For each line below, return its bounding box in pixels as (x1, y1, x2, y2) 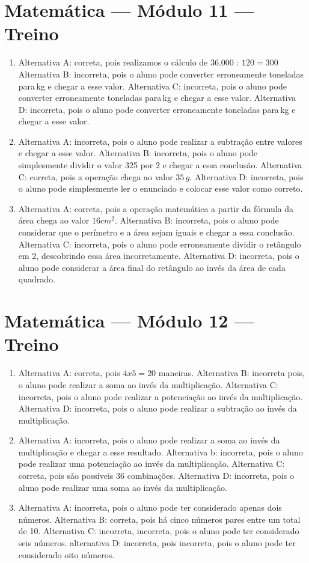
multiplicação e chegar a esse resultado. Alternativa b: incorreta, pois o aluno (18, 445, 303, 458)
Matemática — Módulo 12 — (4, 308, 254, 333)
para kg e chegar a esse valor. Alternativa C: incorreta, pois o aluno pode (18, 79, 287, 92)
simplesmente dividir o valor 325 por (18, 159, 153, 171)
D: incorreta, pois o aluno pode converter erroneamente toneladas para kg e (18, 103, 296, 115)
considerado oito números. (18, 548, 115, 561)
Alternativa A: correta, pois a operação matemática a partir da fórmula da (18, 202, 294, 215)
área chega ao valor (18, 214, 90, 227)
